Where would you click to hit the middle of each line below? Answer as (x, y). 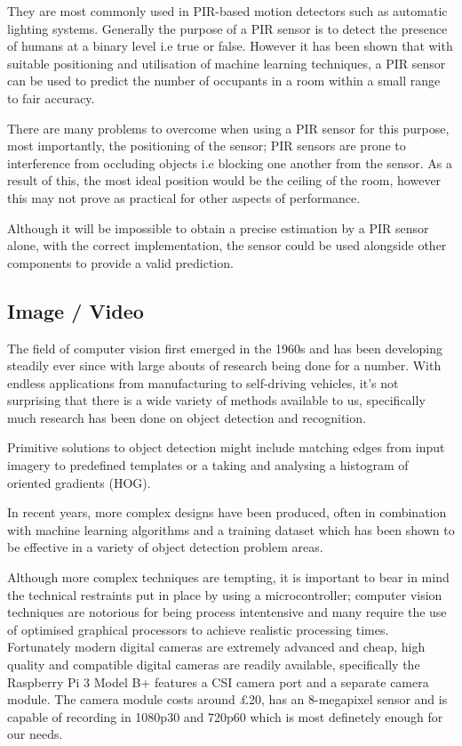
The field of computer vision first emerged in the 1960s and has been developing (225, 348)
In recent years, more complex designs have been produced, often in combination (227, 512)
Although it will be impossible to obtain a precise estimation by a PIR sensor (218, 227)
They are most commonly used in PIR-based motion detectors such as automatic (227, 11)
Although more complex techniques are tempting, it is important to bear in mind (228, 577)
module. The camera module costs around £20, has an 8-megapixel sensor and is (227, 699)
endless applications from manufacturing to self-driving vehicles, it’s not (203, 382)
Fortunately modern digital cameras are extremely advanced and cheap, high (216, 647)
